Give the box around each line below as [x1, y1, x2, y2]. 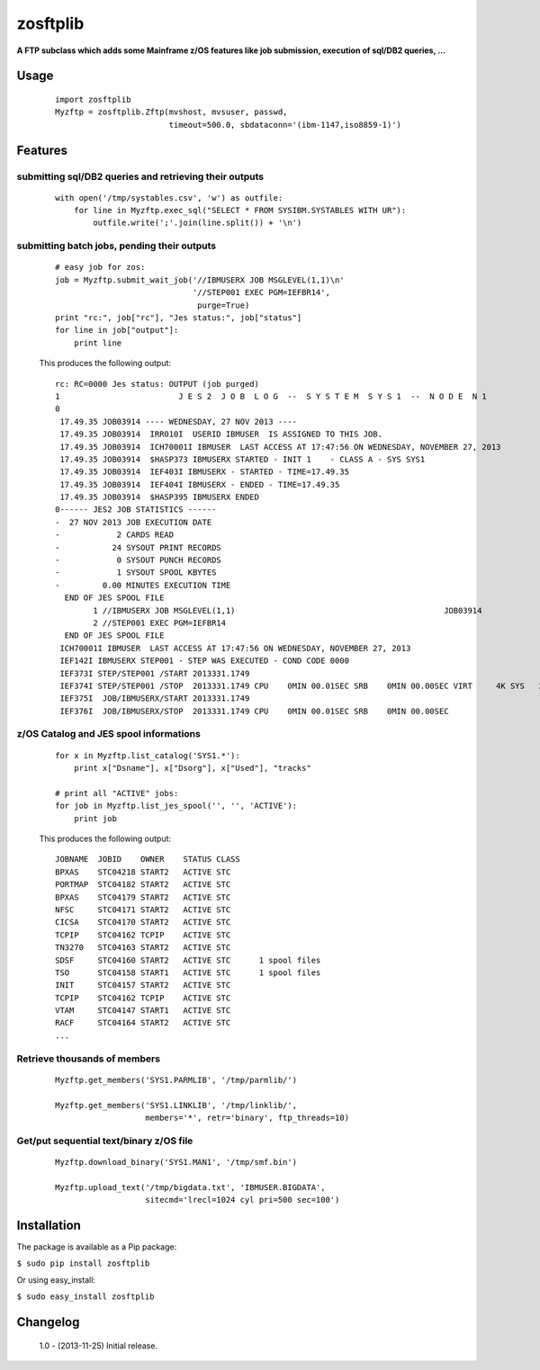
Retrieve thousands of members [16, 1052, 161, 1065]
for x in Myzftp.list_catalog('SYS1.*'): [55, 750, 240, 760]
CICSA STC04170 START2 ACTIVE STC [55, 918, 231, 927]
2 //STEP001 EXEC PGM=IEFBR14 [93, 617, 227, 628]
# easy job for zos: [55, 262, 146, 273]
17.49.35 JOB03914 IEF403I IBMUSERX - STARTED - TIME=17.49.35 [59, 467, 350, 477]
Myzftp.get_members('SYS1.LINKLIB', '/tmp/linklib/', [55, 1100, 297, 1110]
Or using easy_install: [16, 1274, 96, 1285]
